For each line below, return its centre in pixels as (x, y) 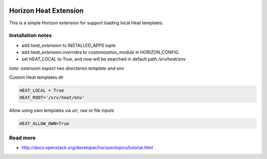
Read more (22, 138)
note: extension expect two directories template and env (67, 68)
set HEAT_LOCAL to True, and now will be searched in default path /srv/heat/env (104, 59)
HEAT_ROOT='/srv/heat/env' (52, 97)
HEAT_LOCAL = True (42, 91)
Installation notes (30, 36)
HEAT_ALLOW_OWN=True (44, 123)
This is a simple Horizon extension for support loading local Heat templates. (86, 23)
